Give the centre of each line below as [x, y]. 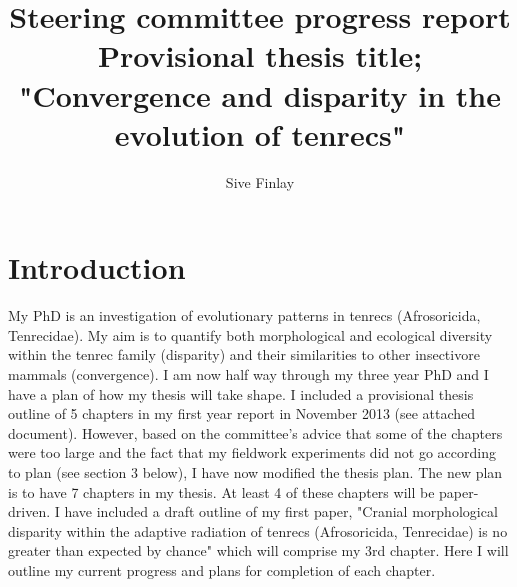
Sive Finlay [260, 181]
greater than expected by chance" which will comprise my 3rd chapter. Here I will [258, 550]
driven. [29, 511]
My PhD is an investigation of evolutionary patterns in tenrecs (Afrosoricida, [244, 315]
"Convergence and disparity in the [260, 94]
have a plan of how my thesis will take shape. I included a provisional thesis [241, 393]
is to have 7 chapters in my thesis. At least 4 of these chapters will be [221, 491]
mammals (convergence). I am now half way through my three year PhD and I [248, 374]
